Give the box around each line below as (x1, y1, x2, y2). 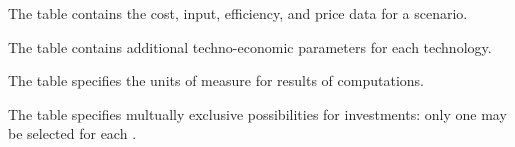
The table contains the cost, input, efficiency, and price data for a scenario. (8, 3, 468, 23)
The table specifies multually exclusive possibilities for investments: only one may (8, 103, 507, 124)
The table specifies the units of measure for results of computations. (8, 70, 424, 91)
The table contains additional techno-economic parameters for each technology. (8, 36, 492, 57)
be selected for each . (8, 123, 137, 144)
